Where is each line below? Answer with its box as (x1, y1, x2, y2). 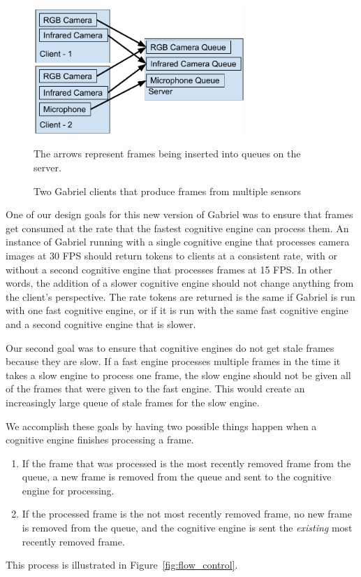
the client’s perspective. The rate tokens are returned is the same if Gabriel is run (6, 289, 355, 304)
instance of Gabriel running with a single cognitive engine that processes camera (6, 234, 350, 249)
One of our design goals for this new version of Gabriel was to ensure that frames (6, 207, 353, 222)
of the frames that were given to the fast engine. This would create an (6, 381, 305, 396)
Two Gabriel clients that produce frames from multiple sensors (34, 183, 301, 198)
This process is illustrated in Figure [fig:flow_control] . (6, 557, 238, 572)
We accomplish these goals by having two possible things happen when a (6, 418, 317, 433)
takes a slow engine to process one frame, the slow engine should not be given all (6, 367, 351, 382)
